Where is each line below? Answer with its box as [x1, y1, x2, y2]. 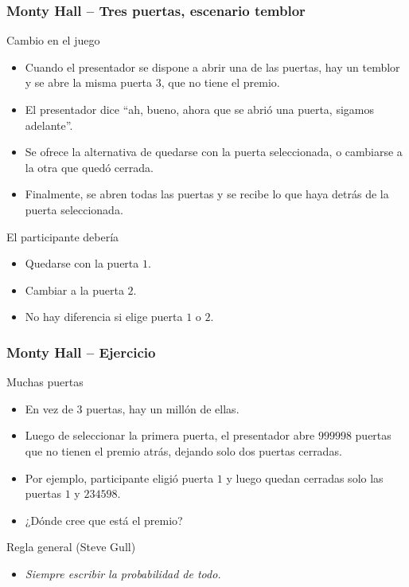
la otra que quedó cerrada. [25, 158, 154, 175]
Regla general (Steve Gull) [6, 538, 136, 555]
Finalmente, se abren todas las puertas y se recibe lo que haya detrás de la [25, 186, 389, 202]
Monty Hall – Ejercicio [6, 342, 156, 362]
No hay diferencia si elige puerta [25, 308, 183, 325]
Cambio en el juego [6, 32, 100, 49]
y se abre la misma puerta [25, 74, 153, 91]
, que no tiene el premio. [161, 74, 280, 91]
